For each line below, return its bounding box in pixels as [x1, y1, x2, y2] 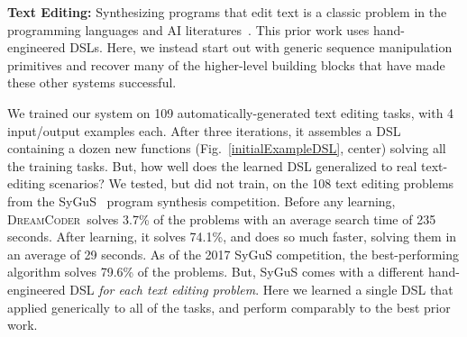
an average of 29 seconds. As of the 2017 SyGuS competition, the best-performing [7, 244, 460, 263]
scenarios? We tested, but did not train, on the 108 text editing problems [49, 174, 454, 193]
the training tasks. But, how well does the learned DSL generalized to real [7, 156, 417, 175]
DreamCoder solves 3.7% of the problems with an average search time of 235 [7, 209, 436, 228]
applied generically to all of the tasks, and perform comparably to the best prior [7, 297, 451, 316]
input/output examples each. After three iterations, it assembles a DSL [7, 121, 401, 140]
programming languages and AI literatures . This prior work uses [7, 20, 370, 39]
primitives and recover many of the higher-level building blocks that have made [7, 55, 445, 74]
